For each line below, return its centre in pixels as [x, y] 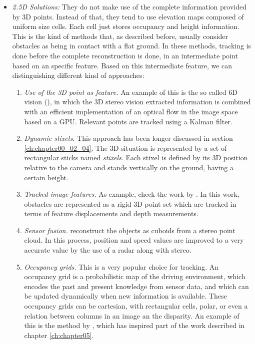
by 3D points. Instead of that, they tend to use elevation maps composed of [128, 16]
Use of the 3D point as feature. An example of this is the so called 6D [131, 92]
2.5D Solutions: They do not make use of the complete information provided [129, 6]
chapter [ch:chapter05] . [59, 335]
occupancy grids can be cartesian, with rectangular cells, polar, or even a [136, 306]
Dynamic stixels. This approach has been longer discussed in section [128, 138]
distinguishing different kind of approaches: [78, 75]
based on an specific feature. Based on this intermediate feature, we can [122, 65]
